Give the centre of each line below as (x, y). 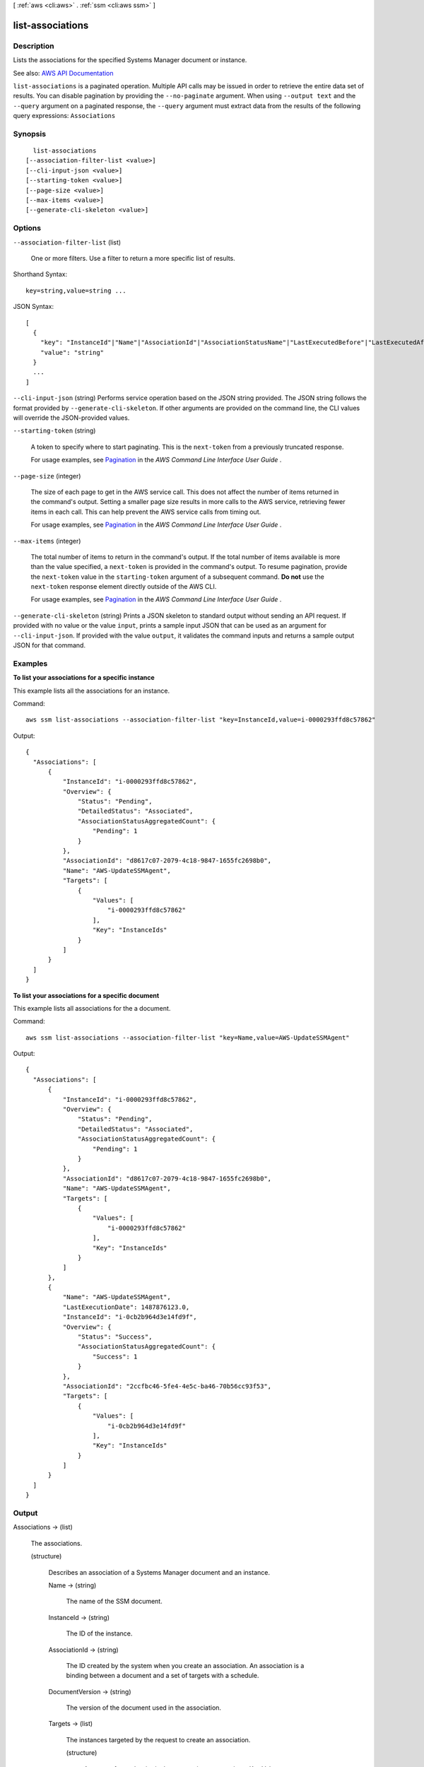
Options (27, 228)
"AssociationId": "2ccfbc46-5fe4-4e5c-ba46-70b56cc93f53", (167, 1386)
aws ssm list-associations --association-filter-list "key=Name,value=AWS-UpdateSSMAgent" (188, 1038)
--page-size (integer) (47, 476)
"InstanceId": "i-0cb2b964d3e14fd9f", (130, 1317)
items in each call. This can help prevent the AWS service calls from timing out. (146, 512)
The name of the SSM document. (114, 1602)
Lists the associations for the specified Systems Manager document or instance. (130, 60)
